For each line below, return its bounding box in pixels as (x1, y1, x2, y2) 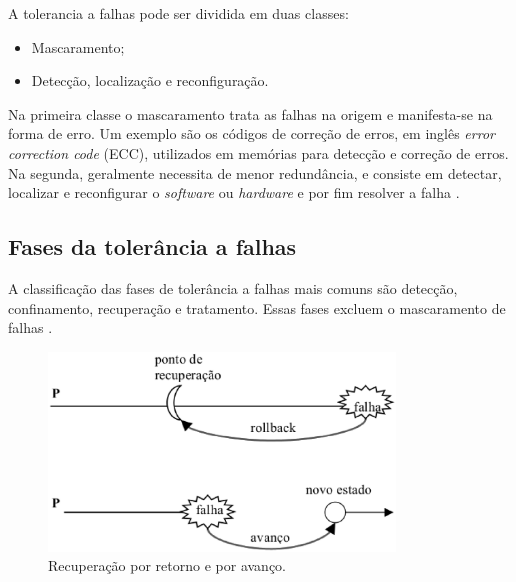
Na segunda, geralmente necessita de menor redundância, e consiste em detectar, (8, 162, 502, 183)
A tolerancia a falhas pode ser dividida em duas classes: (8, 3, 349, 23)
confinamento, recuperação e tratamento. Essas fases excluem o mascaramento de (8, 297, 506, 318)
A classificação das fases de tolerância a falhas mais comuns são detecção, (8, 277, 458, 298)
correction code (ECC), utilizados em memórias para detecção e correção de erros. (8, 142, 509, 163)
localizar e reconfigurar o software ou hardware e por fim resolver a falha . (8, 182, 460, 203)
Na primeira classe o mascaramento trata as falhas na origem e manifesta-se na (8, 103, 493, 124)
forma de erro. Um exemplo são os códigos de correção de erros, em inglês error (8, 123, 495, 144)
